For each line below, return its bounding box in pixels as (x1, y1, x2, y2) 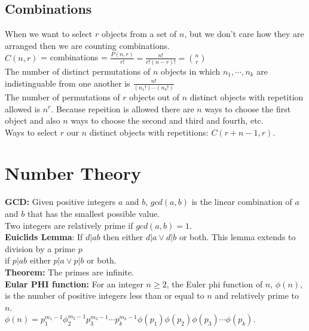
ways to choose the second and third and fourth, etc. (71, 114, 264, 127)
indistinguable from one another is (5, 76, 130, 89)
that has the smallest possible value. (27, 207, 160, 220)
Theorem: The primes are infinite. (5, 265, 134, 278)
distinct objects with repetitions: (89, 125, 209, 138)
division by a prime (5, 242, 75, 255)
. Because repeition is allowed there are (51, 102, 194, 115)
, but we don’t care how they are (184, 27, 304, 40)
